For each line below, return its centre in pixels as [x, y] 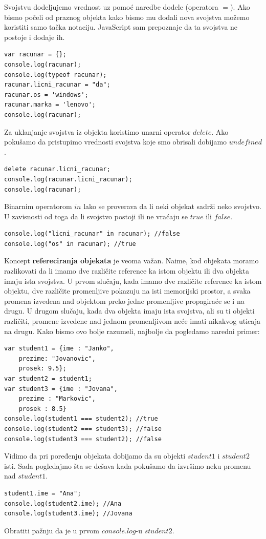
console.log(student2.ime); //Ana [63, 503]
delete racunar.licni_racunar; [57, 169]
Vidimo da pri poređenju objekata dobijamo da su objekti [95, 456]
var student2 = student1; [48, 379]
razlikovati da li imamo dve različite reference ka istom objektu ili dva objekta [127, 271]
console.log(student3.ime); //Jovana [68, 514]
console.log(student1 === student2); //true [81, 419]
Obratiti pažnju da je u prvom [52, 530]
